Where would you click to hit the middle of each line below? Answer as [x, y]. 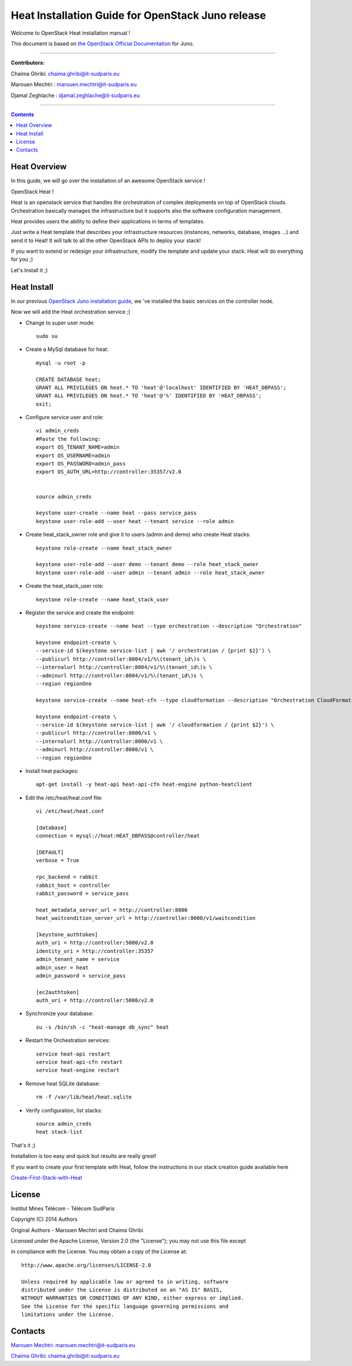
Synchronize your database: [60, 1013]
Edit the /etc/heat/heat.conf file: [64, 798]
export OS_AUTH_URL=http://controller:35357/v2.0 [109, 472]
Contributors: [28, 63]
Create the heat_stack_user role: [65, 586]
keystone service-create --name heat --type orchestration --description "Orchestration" [169, 626]
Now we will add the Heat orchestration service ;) [71, 312]
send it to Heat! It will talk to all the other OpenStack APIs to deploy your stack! [106, 240]
